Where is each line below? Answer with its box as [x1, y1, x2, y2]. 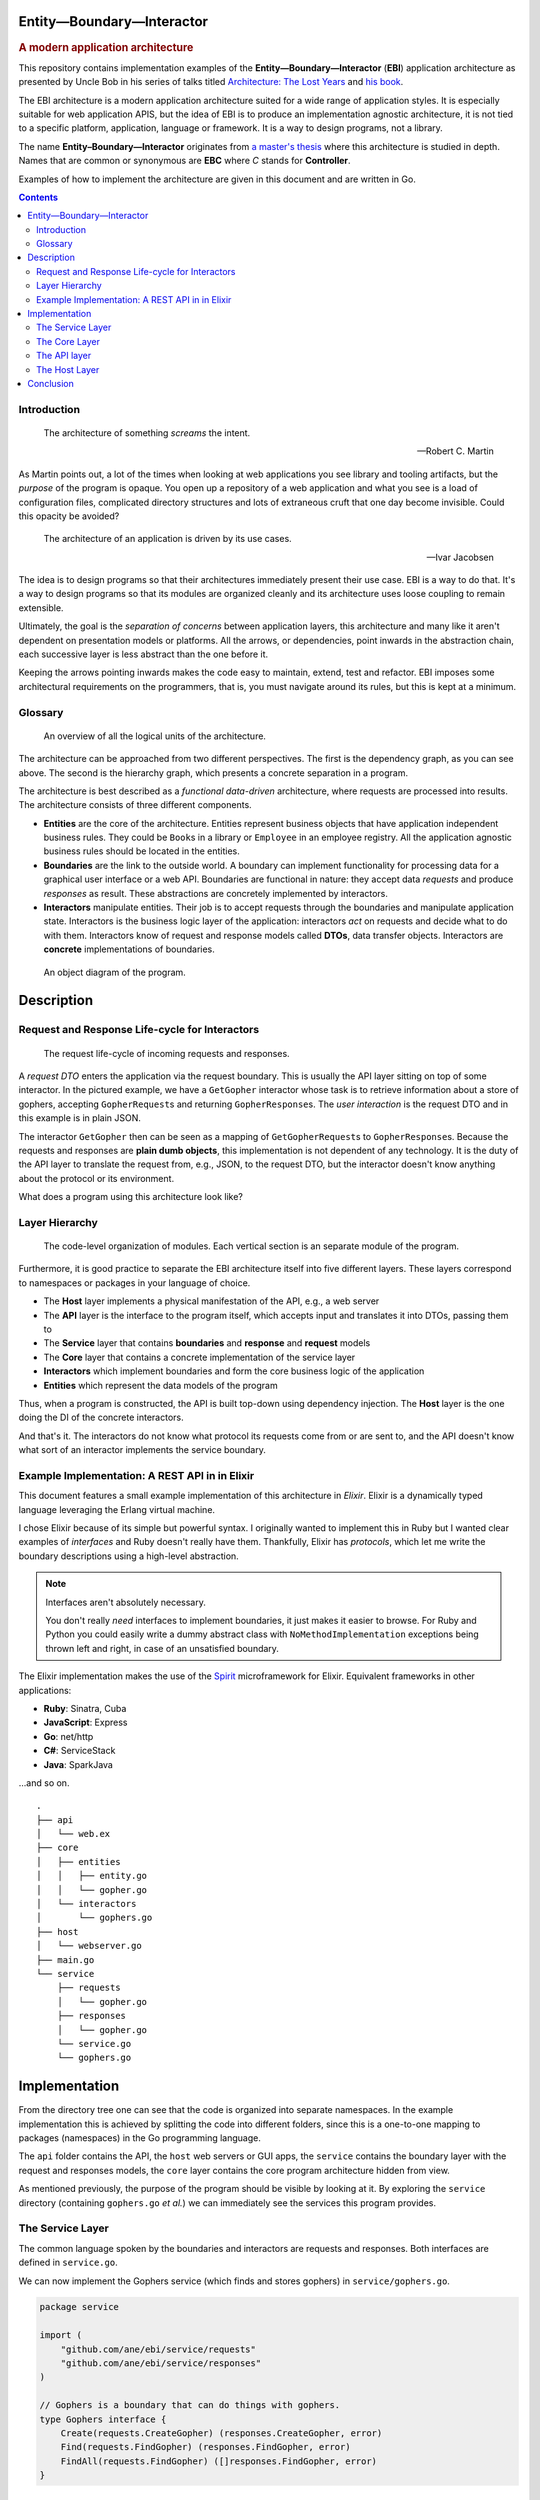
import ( [39, 2330, 83, 2341]
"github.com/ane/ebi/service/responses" [60, 2358, 262, 2369]
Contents [18, 191, 59, 203]
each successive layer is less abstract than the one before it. [18, 648, 269, 660]
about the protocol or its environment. [18, 1172, 175, 1184]
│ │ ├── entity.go [36, 1870, 148, 1882]
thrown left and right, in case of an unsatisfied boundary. [45, 1642, 280, 1654]
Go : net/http [43, 1730, 94, 1742]
